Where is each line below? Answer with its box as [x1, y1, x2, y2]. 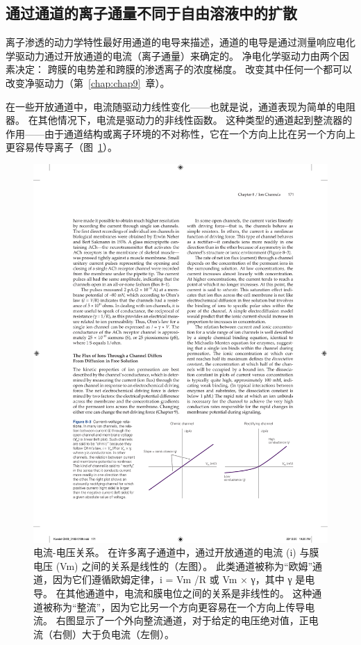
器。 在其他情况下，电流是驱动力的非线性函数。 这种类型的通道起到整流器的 [6, 113, 353, 127]
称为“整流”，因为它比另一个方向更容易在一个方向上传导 [52, 599, 305, 614]
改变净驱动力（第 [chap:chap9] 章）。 [6, 75, 170, 90]
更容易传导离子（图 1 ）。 [6, 140, 117, 154]
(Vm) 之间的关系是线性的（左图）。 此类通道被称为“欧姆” [56, 558, 313, 573]
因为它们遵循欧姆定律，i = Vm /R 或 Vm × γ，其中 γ [52, 572, 292, 587]
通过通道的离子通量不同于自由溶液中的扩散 [6, 2, 297, 24]
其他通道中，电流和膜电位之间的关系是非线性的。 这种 [65, 586, 312, 601]
